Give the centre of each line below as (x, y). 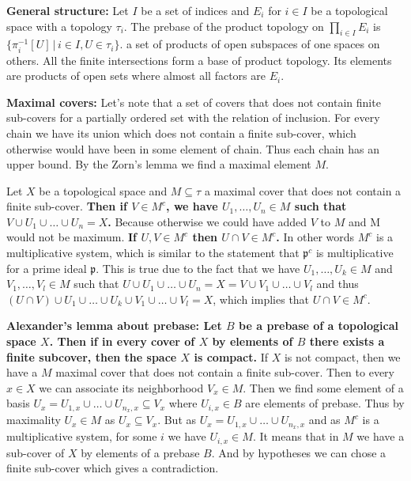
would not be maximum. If (72, 237)
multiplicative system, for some (82, 436)
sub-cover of (36, 452)
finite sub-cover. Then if (67, 206)
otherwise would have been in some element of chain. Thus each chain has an (193, 148)
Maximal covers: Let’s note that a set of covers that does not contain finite (194, 102)
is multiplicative (354, 253)
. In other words (315, 237)
